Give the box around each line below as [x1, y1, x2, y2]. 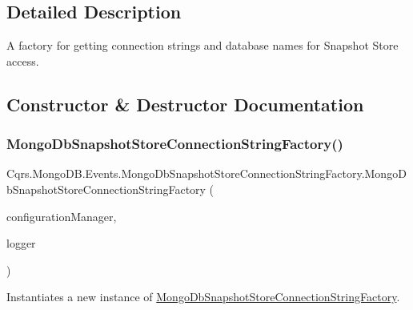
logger [6, 235, 36, 252]
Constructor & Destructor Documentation [6, 91, 364, 116]
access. [6, 52, 39, 69]
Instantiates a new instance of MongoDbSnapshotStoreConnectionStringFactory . [6, 288, 400, 305]
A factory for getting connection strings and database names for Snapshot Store [6, 37, 399, 54]
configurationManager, [6, 207, 117, 224]
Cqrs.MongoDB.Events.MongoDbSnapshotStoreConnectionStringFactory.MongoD [6, 165, 407, 182]
